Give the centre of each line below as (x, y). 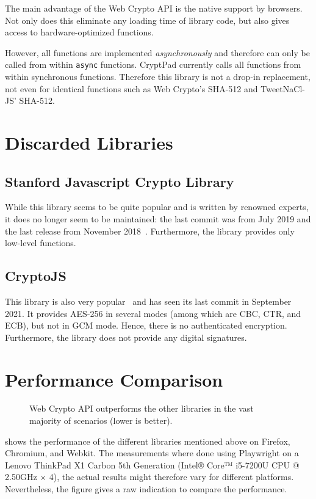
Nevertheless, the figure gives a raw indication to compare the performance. (146, 489)
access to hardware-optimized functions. (79, 32)
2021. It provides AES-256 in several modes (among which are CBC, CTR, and (153, 313)
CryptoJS (36, 276)
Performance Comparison (114, 379)
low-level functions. (41, 243)
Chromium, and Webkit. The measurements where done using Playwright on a (152, 453)
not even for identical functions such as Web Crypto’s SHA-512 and (131, 88)
